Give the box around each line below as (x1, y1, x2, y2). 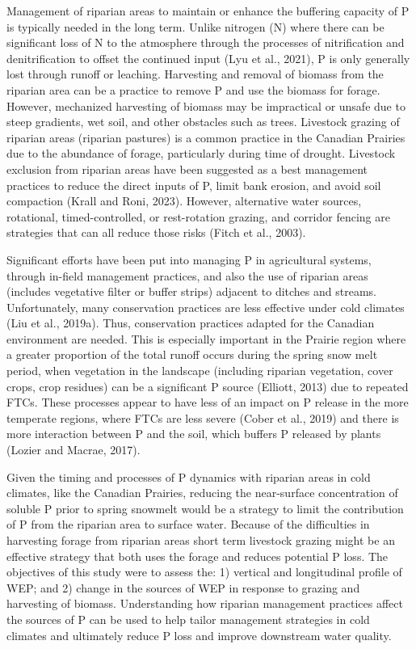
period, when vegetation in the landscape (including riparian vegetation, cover (6, 362, 393, 379)
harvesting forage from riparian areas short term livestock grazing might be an (6, 532, 395, 548)
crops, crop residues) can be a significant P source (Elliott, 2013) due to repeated (6, 377, 409, 394)
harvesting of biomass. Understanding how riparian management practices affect (6, 595, 403, 612)
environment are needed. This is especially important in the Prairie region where (6, 330, 406, 347)
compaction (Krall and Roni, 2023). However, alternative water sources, (6, 192, 362, 209)
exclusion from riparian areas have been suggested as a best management (6, 160, 368, 177)
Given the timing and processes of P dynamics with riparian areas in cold (6, 468, 371, 485)
